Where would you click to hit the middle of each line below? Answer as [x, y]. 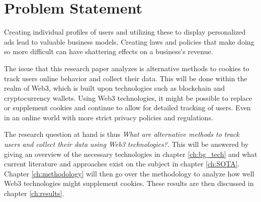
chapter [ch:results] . [34, 193]
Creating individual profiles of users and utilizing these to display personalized [125, 32]
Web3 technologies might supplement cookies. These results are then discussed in [129, 183]
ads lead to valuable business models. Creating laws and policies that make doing [129, 41]
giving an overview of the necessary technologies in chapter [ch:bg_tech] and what [131, 154]
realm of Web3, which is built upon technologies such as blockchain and [115, 88]
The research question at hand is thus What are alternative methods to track [122, 134]
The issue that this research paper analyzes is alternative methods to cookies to [127, 68]
